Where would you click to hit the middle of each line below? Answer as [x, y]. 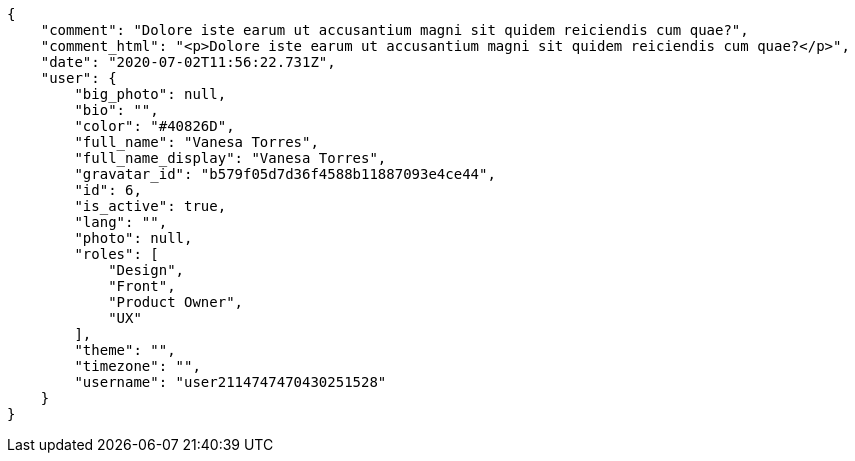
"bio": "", [116, 110]
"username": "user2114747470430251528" [230, 382]
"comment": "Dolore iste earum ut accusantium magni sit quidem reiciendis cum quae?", [394, 30]
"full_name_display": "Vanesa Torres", [230, 158]
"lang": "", [121, 222]
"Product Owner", [176, 302]
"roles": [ [116, 254]
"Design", [146, 270]
